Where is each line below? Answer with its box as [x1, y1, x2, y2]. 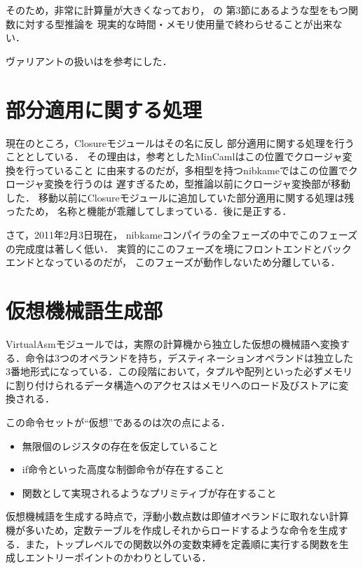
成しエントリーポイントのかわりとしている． [6, 550, 212, 565]
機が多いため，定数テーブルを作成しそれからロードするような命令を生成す [6, 522, 348, 537]
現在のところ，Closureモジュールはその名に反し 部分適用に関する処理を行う [6, 135, 355, 150]
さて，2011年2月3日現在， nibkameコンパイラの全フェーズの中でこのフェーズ [6, 227, 358, 242]
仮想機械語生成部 [6, 296, 163, 325]
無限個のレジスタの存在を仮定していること [22, 438, 219, 453]
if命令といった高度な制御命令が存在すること [22, 462, 224, 477]
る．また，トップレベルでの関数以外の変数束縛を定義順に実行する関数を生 [6, 536, 349, 551]
